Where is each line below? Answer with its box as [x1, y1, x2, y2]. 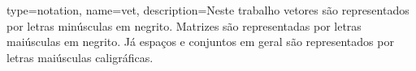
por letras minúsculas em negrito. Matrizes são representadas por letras [6, 17, 362, 34]
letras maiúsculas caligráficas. [6, 48, 154, 65]
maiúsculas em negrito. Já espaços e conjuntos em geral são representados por [6, 33, 394, 50]
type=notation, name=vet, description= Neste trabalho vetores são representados [6, 2, 409, 18]
